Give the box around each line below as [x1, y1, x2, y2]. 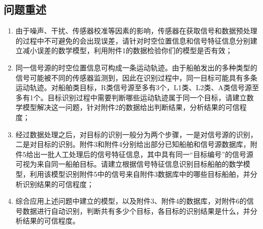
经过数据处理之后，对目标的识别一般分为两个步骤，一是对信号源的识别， [15, 129, 257, 139]
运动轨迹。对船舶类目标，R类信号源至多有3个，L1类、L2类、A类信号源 [15, 82, 252, 93]
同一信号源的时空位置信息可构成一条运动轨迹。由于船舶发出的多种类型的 [15, 62, 257, 72]
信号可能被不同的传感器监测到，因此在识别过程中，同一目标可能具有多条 [15, 72, 257, 83]
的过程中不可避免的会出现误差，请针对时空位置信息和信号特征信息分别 [15, 35, 250, 46]
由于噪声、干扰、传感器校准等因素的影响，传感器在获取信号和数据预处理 [15, 25, 257, 36]
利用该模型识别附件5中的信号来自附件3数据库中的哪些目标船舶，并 [29, 168, 250, 179]
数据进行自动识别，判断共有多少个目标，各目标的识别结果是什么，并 [22, 205, 250, 216]
